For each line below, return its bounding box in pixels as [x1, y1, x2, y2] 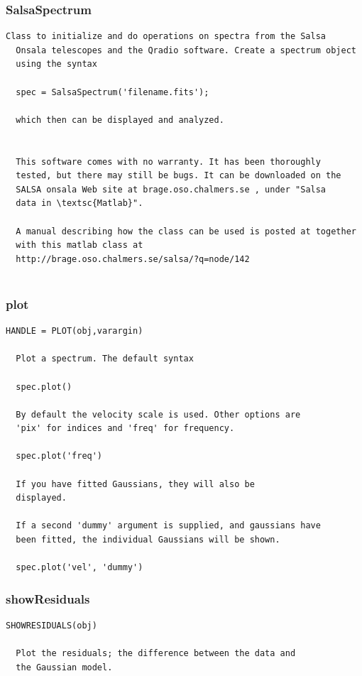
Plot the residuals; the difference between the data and [16, 648, 296, 659]
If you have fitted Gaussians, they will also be [16, 479, 255, 489]
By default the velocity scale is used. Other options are [16, 409, 301, 420]
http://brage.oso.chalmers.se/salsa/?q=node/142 [16, 253, 250, 264]
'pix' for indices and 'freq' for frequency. [16, 423, 235, 434]
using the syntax [16, 59, 97, 70]
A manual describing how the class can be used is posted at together [16, 226, 356, 236]
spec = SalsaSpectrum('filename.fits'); [16, 87, 209, 97]
